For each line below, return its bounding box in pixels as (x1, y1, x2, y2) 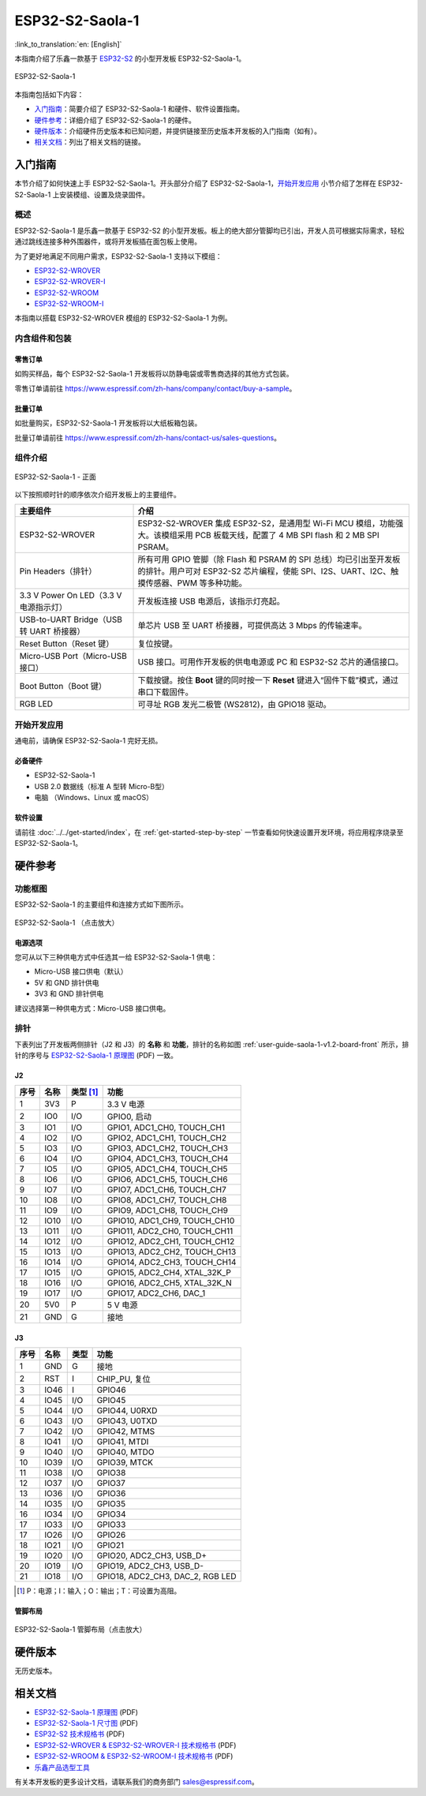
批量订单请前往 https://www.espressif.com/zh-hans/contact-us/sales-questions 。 (14, 432, 282, 442)
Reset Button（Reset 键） (19, 638, 114, 649)
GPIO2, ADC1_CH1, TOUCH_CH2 (106, 1132, 227, 1143)
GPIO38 (96, 1468, 126, 1479)
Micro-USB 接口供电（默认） (34, 967, 128, 976)
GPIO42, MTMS (96, 1426, 155, 1437)
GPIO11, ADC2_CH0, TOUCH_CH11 (106, 1225, 234, 1237)
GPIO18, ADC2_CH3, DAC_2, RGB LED (96, 1571, 237, 1582)
